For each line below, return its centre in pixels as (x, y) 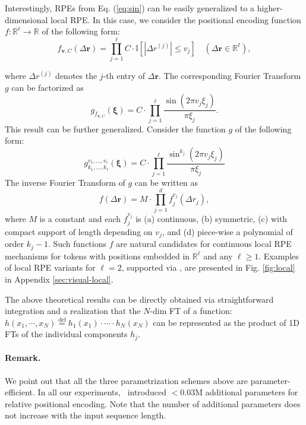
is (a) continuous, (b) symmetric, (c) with (212, 218)
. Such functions (77, 244)
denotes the (76, 75)
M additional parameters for (247, 392)
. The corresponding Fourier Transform (230, 75)
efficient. (20, 392)
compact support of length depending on (79, 231)
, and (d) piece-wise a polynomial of (227, 231)
